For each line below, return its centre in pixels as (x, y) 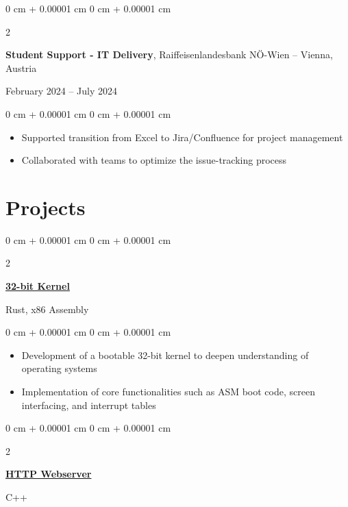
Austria (21, 67)
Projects (46, 207)
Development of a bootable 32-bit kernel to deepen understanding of (165, 355)
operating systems (59, 368)
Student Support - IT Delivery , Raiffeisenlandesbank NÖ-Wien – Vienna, (169, 54)
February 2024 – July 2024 (62, 91)
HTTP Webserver (49, 474)
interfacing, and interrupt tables (89, 405)
